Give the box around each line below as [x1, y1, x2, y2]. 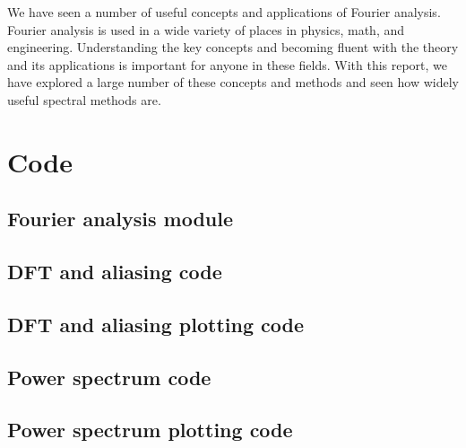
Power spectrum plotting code [7, 416, 293, 444]
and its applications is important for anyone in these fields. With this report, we [7, 55, 448, 74]
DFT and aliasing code [7, 258, 222, 285]
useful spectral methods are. [7, 90, 161, 109]
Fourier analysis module [7, 205, 234, 233]
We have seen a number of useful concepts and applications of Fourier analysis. [7, 3, 441, 21]
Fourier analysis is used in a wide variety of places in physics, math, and [7, 20, 405, 39]
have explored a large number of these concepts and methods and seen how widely [7, 73, 459, 92]
